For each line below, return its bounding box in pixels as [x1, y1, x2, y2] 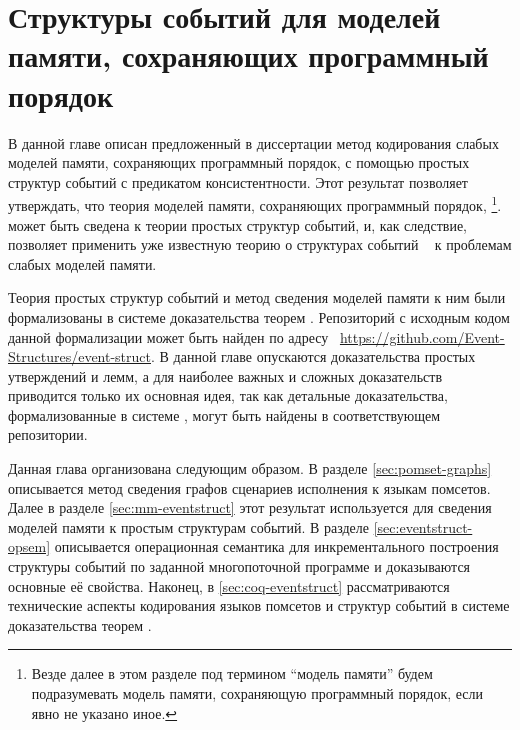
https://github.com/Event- [339, 326, 505, 347]
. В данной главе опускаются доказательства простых [151, 346, 476, 367]
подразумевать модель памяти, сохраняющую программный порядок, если [31, 683, 484, 703]
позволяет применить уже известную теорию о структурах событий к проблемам [8, 234, 512, 255]
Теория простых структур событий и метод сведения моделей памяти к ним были [8, 287, 506, 308]
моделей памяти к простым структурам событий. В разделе [8, 516, 370, 537]
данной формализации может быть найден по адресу [8, 326, 329, 347]
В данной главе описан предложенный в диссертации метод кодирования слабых [8, 132, 499, 153]
